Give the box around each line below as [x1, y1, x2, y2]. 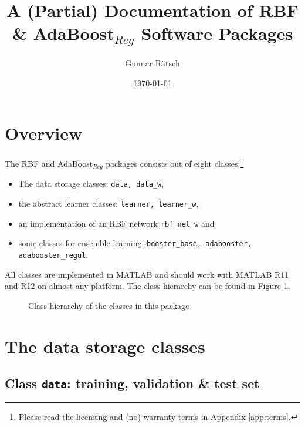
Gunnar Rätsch [125, 57, 180, 69]
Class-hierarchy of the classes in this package [28, 299, 189, 311]
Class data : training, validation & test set [5, 374, 260, 392]
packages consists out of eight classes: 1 [106, 156, 244, 169]
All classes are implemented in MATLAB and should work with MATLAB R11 [5, 268, 289, 280]
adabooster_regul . [18, 248, 89, 260]
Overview [5, 121, 83, 145]
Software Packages [141, 21, 293, 45]
